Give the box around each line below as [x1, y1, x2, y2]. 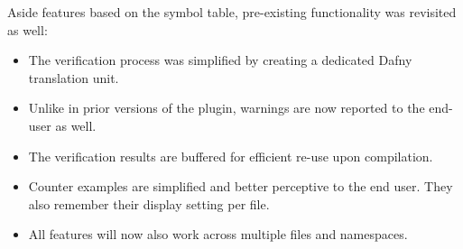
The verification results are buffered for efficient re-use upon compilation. [28, 146, 433, 165]
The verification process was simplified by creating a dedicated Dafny [28, 51, 412, 69]
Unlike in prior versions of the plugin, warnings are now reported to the [28, 98, 425, 117]
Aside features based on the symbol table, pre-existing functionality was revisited [7, 3, 457, 21]
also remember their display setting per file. [28, 194, 270, 213]
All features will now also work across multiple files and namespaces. [28, 225, 408, 244]
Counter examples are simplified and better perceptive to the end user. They [28, 177, 453, 196]
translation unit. [28, 68, 119, 87]
